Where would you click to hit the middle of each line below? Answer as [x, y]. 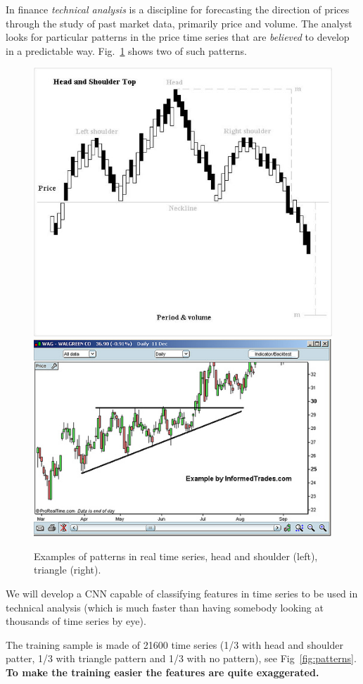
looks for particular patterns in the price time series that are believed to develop [178, 37]
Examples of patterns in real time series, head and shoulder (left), [176, 556]
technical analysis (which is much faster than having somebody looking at [165, 607]
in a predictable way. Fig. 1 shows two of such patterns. [126, 50]
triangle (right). [68, 570]
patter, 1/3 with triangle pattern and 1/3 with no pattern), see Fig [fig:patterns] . [181, 658]
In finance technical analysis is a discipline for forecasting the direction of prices [178, 9]
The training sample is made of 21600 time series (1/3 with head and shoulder [174, 644]
